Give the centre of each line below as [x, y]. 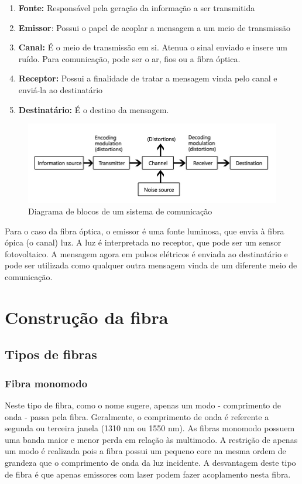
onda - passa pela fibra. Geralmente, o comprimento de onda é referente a [137, 416]
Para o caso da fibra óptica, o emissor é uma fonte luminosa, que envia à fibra [145, 231]
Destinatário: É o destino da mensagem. [94, 109]
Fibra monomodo [46, 383]
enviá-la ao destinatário [61, 89]
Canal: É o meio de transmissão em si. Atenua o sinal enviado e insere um [153, 47]
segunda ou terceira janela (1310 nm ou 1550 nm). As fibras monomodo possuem [150, 428]
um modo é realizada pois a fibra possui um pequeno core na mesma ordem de [145, 451]
